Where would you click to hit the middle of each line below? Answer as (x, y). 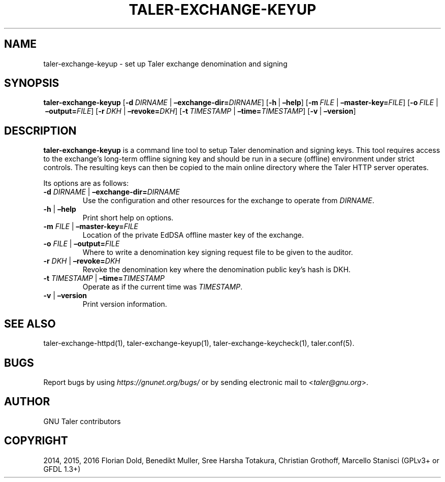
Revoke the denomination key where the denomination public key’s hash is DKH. (217, 270)
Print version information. (125, 304)
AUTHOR (27, 402)
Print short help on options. (128, 218)
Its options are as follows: (86, 183)
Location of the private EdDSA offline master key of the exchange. (193, 235)
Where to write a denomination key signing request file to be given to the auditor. (218, 252)
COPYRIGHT (36, 441)
